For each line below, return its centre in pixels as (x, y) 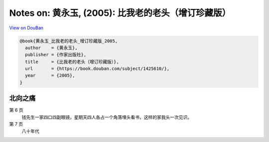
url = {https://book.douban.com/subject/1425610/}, (97, 69)
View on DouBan (26, 28)
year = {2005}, (50, 75)
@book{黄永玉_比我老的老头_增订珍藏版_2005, (69, 41)
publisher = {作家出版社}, (56, 55)
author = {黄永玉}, (51, 48)
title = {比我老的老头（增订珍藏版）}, (72, 62)
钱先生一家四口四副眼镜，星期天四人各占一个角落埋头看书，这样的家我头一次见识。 (107, 117)
